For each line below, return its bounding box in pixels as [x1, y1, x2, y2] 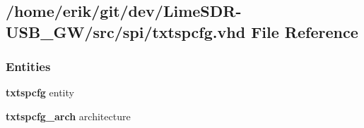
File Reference [251, 20, 358, 42]
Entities [6, 58, 51, 75]
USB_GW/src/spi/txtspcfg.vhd [6, 20, 246, 42]
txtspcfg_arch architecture [6, 108, 131, 123]
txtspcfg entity [6, 85, 74, 100]
